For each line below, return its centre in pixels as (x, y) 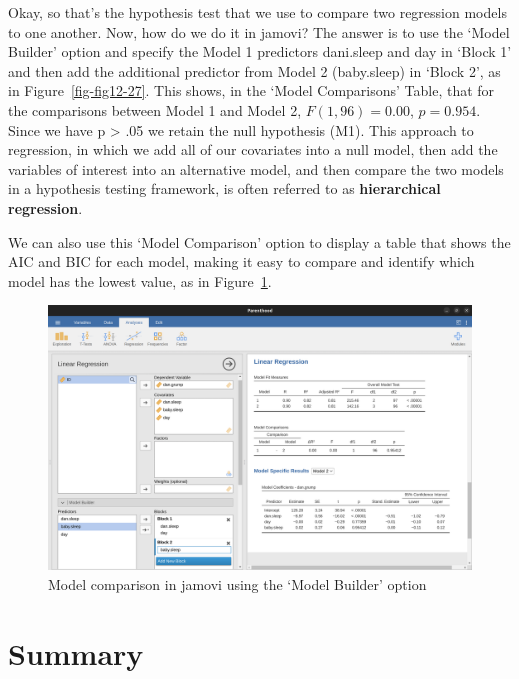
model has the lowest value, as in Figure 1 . (140, 280)
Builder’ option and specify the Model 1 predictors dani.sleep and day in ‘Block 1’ (260, 51)
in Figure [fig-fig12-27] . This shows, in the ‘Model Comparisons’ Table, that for (251, 90)
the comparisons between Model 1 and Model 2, (155, 109)
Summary (76, 652)
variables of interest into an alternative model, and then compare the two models (256, 168)
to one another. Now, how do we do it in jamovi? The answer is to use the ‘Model (259, 31)
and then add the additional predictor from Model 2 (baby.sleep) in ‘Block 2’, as (254, 70)
